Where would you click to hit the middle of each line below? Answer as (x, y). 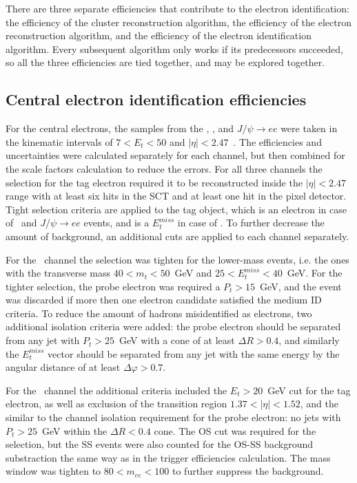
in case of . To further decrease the (251, 223)
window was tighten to (53, 471)
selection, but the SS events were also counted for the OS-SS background (160, 444)
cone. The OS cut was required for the (235, 430)
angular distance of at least (63, 367)
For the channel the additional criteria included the (116, 390)
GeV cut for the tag (309, 390)
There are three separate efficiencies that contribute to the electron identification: (177, 8)
